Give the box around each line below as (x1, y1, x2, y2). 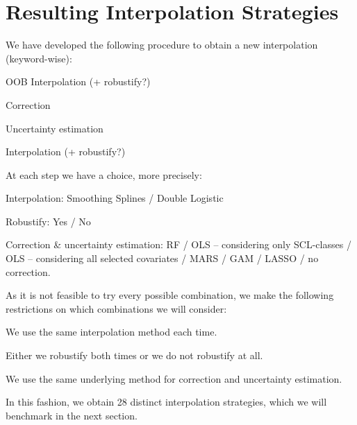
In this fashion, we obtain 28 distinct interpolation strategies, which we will (6, 394, 327, 409)
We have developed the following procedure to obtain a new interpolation (6, 37, 318, 52)
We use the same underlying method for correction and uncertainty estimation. (6, 371, 342, 385)
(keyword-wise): (6, 51, 72, 65)
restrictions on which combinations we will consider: (6, 301, 227, 315)
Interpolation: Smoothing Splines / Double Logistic (6, 191, 224, 205)
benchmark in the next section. (6, 408, 138, 422)
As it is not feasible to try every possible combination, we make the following (6, 288, 334, 302)
